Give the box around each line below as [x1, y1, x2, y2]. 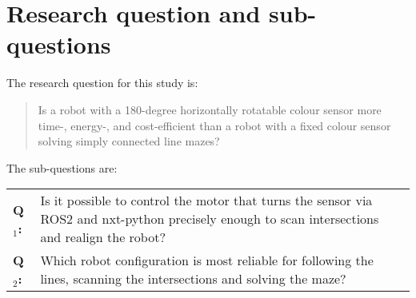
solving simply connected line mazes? [38, 133, 220, 149]
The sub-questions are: [6, 159, 118, 176]
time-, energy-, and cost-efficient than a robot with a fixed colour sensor [38, 117, 391, 133]
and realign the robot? [40, 228, 166, 247]
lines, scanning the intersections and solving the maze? [40, 269, 346, 288]
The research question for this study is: [6, 74, 198, 91]
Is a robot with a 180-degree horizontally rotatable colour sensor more [38, 101, 382, 117]
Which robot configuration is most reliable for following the [40, 251, 374, 270]
